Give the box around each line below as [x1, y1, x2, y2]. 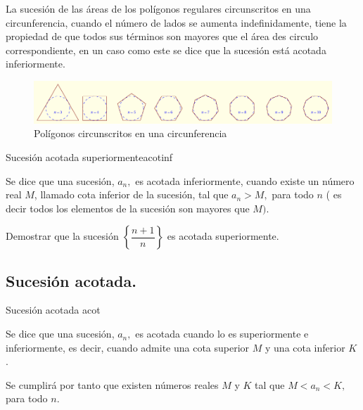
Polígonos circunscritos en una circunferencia [34, 126, 227, 141]
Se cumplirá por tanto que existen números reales [6, 377, 219, 392]
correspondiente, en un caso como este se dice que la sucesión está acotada [6, 42, 326, 57]
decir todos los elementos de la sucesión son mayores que [6, 200, 250, 215]
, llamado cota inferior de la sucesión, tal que [34, 187, 229, 202]
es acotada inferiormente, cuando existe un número [135, 173, 355, 188]
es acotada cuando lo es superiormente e [135, 326, 309, 341]
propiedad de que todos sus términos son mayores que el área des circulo [6, 29, 319, 44]
